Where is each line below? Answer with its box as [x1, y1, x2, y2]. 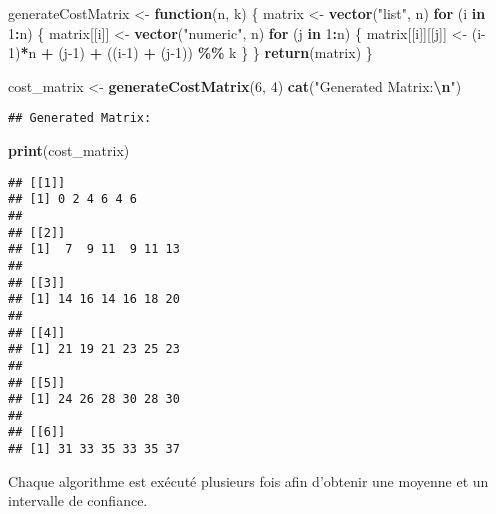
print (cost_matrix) [8, 140, 130, 161]
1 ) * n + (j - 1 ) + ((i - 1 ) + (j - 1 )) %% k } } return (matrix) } [8, 42, 373, 63]
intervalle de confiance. [8, 490, 148, 511]
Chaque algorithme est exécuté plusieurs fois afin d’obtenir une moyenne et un [8, 470, 489, 491]
